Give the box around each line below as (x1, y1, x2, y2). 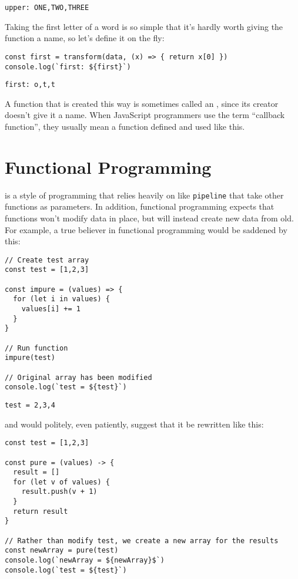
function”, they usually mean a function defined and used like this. (5, 120, 245, 132)
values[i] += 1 (21, 305, 81, 314)
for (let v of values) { (13, 477, 110, 486)
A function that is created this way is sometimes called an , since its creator (5, 97, 279, 109)
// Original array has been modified (5, 373, 152, 382)
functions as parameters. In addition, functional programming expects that (5, 200, 274, 213)
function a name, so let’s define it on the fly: (5, 32, 165, 44)
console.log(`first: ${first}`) (5, 62, 131, 71)
